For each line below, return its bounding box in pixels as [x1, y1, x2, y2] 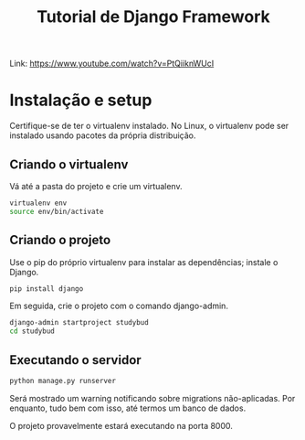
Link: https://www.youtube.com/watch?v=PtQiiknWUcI [9, 58, 215, 70]
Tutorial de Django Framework [36, 6, 271, 27]
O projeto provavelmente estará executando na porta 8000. [9, 420, 233, 431]
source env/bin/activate [9, 207, 104, 216]
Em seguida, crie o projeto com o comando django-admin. [9, 300, 228, 312]
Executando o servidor [9, 352, 142, 368]
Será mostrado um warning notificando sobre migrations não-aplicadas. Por [9, 392, 296, 403]
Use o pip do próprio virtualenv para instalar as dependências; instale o [9, 256, 279, 267]
